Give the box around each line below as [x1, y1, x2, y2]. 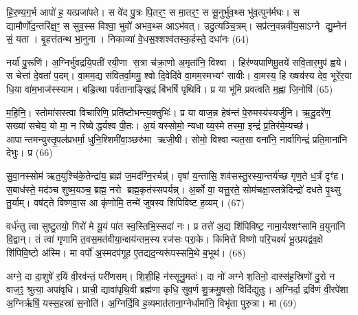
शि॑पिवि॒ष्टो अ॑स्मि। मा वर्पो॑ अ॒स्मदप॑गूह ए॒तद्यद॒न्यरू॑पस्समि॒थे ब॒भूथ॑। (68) [6, 245, 246, 259]
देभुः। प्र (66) [6, 145, 53, 160]
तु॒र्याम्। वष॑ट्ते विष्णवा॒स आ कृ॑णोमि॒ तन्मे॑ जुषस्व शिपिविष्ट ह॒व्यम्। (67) [6, 195, 245, 210]
